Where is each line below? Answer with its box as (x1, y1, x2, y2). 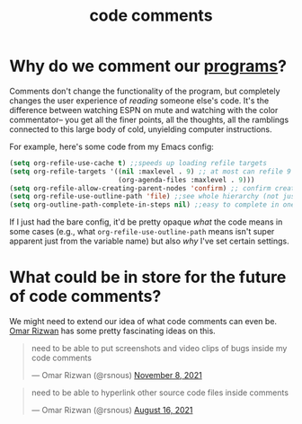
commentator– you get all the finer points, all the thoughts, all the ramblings (9, 114, 289, 125)
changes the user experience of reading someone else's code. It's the (9, 95, 270, 106)
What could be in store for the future (9, 267, 287, 287)
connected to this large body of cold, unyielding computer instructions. (9, 123, 272, 135)
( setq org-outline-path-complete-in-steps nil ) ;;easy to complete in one (9, 200, 296, 209)
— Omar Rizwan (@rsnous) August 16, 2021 (31, 405, 193, 416)
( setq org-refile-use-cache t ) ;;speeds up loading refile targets (9, 158, 268, 167)
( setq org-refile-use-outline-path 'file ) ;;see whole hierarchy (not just (9, 192, 299, 201)
